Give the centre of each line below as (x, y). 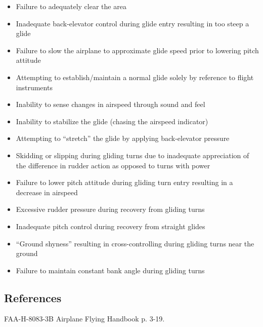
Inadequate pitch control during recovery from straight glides (111, 226)
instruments (34, 87)
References (33, 297)
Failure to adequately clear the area (71, 6)
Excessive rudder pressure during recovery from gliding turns (110, 209)
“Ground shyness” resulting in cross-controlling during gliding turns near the (135, 243)
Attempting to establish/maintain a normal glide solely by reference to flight (135, 77)
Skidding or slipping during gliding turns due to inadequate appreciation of (133, 155)
